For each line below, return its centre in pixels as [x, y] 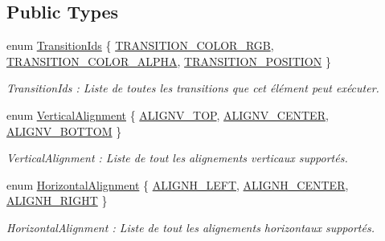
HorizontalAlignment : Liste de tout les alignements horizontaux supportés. [190, 227]
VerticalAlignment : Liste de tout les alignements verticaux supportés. [177, 158]
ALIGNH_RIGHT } [57, 200]
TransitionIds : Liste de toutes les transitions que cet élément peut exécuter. [193, 88]
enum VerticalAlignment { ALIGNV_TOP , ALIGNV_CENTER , [168, 114]
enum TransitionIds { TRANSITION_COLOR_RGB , [140, 45]
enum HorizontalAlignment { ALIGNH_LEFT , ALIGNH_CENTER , [178, 184]
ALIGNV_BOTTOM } [64, 131]
